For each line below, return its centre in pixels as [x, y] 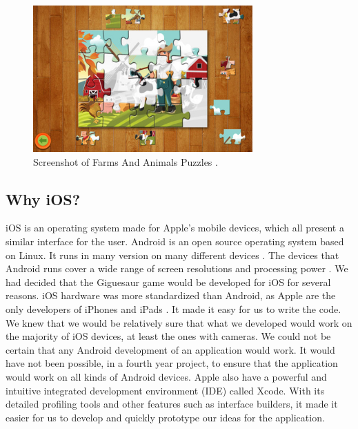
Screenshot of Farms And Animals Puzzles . [126, 161]
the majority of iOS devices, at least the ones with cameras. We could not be [168, 336]
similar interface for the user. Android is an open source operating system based [175, 241]
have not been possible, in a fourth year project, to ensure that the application [172, 363]
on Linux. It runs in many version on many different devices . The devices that [172, 255]
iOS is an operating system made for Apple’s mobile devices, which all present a [175, 228]
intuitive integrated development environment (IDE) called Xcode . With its [165, 390]
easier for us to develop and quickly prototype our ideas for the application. [165, 417]
